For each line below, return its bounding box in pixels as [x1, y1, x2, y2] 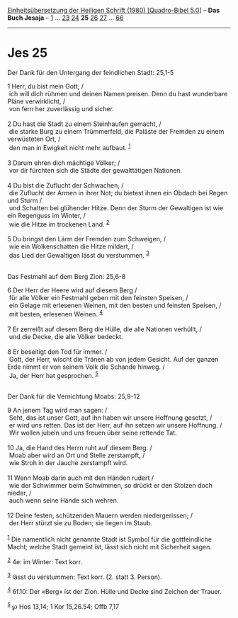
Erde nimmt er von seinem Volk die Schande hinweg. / [7, 362, 165, 371]
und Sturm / [7, 196, 42, 205]
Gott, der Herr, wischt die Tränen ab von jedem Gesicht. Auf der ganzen [8, 355, 219, 363]
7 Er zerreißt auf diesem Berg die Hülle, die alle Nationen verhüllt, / [7, 325, 202, 333]
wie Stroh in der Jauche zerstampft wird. [8, 459, 128, 467]
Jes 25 [7, 45, 48, 61]
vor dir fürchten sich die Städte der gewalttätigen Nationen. [8, 166, 183, 174]
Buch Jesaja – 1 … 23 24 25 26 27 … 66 [7, 13, 124, 22]
